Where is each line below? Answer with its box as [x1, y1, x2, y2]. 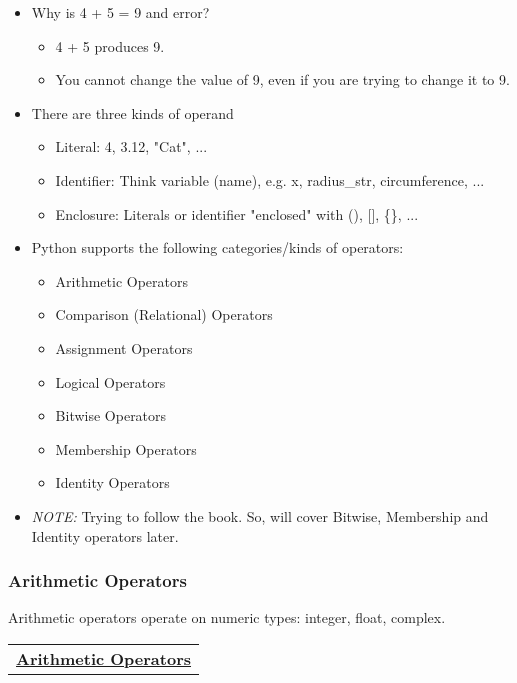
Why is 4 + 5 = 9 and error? [31, 2, 210, 22]
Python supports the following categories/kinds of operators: [31, 237, 404, 258]
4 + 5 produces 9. [55, 35, 165, 56]
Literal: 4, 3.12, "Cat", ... [55, 136, 208, 157]
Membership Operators [55, 438, 197, 459]
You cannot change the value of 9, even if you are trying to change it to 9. [55, 69, 510, 90]
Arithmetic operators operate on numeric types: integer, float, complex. [8, 607, 446, 628]
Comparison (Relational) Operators [55, 304, 273, 325]
